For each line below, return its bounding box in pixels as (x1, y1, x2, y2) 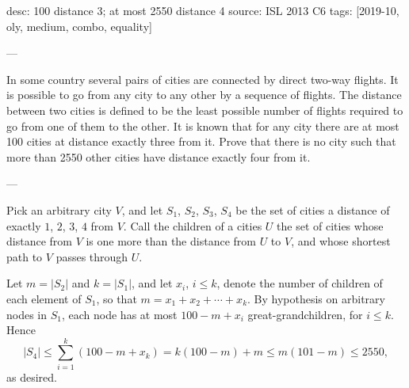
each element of (6, 290, 82, 306)
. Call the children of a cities (123, 217, 262, 234)
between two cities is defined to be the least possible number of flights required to (6, 101, 403, 118)
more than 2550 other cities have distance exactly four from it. (6, 148, 311, 165)
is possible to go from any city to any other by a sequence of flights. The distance (6, 86, 402, 103)
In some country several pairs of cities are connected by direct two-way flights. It (6, 70, 399, 87)
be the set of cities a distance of (235, 201, 390, 218)
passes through (55, 248, 128, 264)
